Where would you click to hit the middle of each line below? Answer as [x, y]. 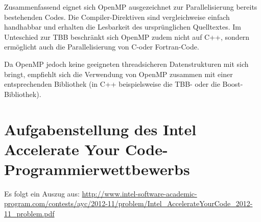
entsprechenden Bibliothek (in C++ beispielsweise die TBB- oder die [112, 84]
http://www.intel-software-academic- [139, 193]
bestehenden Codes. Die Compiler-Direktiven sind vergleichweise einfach [117, 17]
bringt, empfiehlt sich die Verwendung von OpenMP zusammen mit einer [118, 74]
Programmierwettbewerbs [97, 169]
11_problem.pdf [29, 214]
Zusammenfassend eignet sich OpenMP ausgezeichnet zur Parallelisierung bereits [131, 7]
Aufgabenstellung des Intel [100, 129]
